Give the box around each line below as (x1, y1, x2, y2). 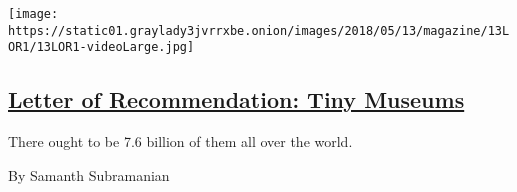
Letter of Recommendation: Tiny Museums (8, 84, 465, 115)
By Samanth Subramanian (8, 164, 170, 185)
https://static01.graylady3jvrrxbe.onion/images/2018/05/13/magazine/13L (8, 23, 510, 38)
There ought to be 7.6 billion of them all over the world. (8, 131, 353, 152)
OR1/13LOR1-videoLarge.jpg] (8, 40, 195, 55)
